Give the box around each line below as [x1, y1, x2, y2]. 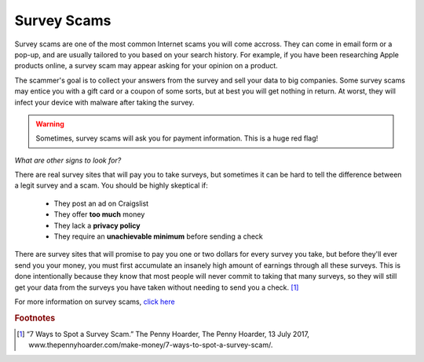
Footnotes [14, 313, 56, 324]
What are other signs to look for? [14, 155, 122, 165]
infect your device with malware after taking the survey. [14, 97, 195, 107]
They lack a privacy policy [53, 221, 141, 230]
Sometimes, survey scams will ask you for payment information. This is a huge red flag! [35, 133, 319, 143]
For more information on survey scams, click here [14, 297, 176, 306]
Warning [35, 119, 64, 129]
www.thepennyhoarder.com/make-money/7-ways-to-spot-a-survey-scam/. [28, 340, 273, 349]
